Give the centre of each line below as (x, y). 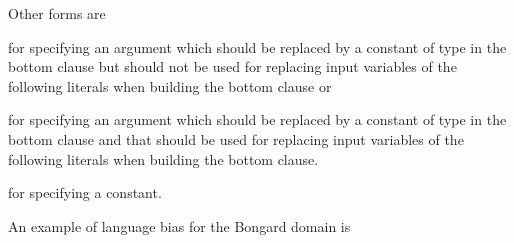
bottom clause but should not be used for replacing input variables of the (232, 66)
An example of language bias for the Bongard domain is (179, 225)
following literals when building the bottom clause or (170, 85)
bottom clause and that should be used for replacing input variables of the (236, 138)
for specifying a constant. (85, 192)
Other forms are (57, 13)
